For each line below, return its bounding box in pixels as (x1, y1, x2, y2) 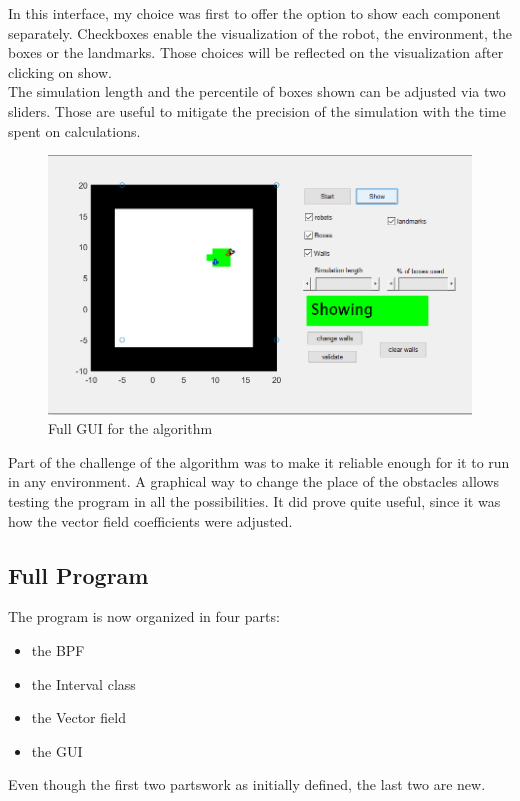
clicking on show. (8, 61, 112, 82)
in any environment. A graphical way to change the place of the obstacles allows (8, 471, 500, 492)
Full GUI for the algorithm (48, 418, 213, 439)
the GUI (31, 740, 83, 761)
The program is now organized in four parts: (8, 606, 280, 627)
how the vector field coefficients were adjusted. (8, 510, 293, 531)
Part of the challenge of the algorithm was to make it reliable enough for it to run (8, 451, 510, 472)
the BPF (31, 640, 85, 661)
